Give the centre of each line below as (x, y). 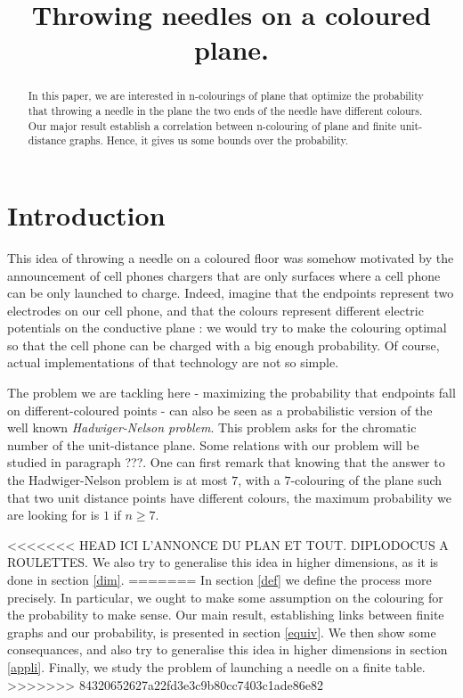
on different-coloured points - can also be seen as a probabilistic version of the (220, 410)
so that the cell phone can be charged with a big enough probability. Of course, (223, 345)
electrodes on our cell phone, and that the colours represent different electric (215, 310)
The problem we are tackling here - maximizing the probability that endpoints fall (231, 393)
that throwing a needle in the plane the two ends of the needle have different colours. (225, 111)
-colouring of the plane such (366, 480)
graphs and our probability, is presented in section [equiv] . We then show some (222, 632)
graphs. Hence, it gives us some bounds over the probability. (209, 140)
